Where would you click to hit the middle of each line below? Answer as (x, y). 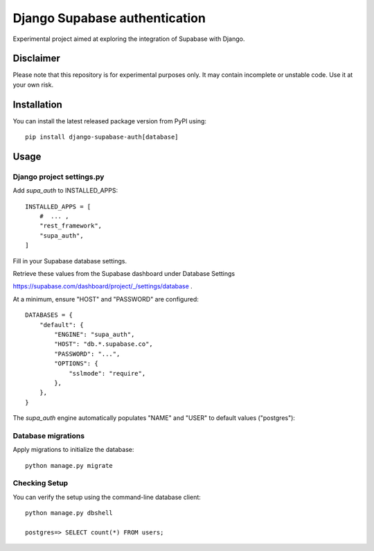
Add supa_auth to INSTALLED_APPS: (65, 191)
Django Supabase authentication (109, 18)
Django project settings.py (59, 177)
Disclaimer (36, 59)
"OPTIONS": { (76, 364)
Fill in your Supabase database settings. (70, 261)
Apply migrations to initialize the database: (73, 450)
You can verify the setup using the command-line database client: (107, 497)
